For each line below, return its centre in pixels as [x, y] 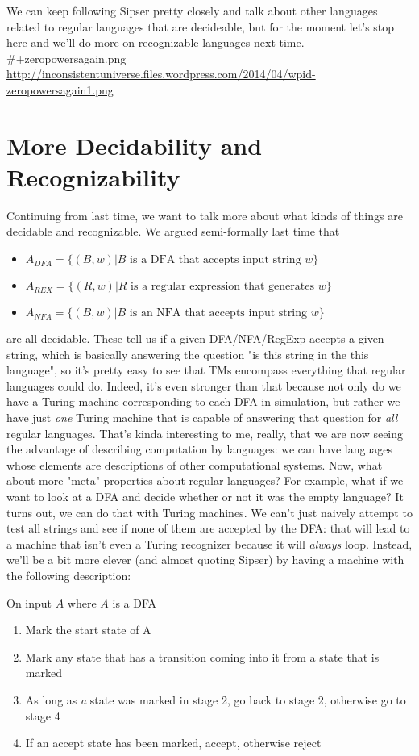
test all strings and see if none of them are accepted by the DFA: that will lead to [208, 528]
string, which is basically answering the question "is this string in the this [188, 354]
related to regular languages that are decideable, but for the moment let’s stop [201, 26]
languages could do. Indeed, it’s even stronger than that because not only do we [204, 385]
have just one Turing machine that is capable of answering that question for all [202, 418]
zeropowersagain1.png [60, 89]
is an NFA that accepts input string [218, 313]
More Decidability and [135, 145]
